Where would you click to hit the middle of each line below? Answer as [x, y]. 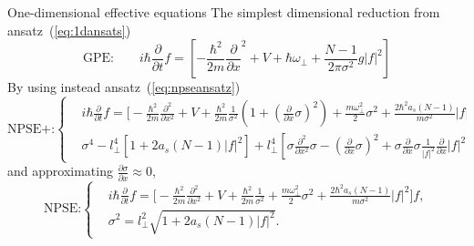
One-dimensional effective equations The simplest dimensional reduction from [224, 12]
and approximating [60, 171]
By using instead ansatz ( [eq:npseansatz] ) [124, 87]
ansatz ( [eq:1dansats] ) [69, 30]
